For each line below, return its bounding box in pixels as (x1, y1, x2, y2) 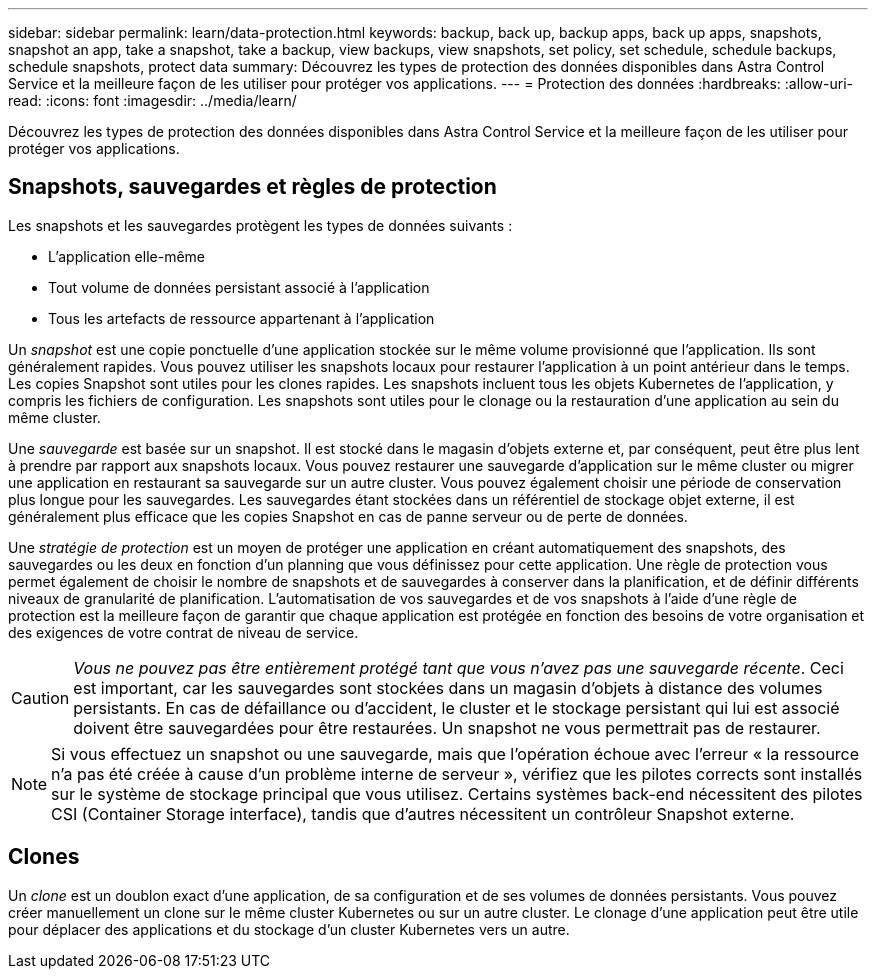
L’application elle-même (48, 247, 205, 265)
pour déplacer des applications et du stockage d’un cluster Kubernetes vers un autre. (8, 920, 570, 938)
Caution (11, 687, 70, 708)
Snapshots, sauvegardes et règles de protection (8, 174, 497, 200)
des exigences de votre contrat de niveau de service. (8, 623, 359, 641)
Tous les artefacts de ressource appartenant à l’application (48, 309, 435, 327)
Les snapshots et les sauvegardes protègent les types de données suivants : (8, 216, 513, 234)
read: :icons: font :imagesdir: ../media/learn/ (8, 92, 297, 109)
